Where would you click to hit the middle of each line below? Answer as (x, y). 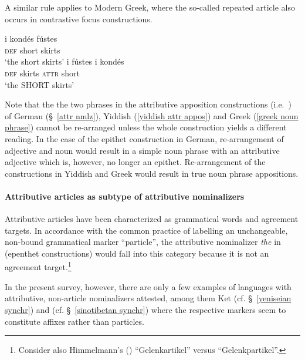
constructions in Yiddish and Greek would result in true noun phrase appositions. (152, 173)
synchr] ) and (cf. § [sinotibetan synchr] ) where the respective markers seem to (145, 309)
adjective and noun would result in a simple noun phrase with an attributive (142, 150)
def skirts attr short (42, 73)
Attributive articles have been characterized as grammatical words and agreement (152, 219)
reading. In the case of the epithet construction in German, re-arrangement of (144, 138)
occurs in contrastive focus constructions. (79, 18)
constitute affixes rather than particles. (74, 321)
